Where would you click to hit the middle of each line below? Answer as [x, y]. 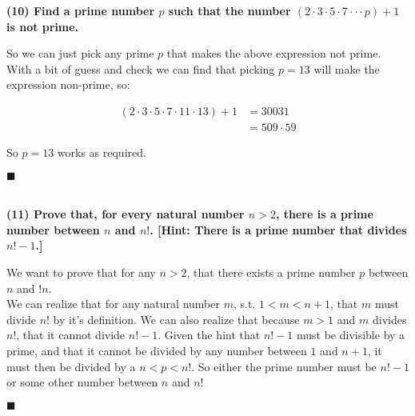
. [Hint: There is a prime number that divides [278, 229]
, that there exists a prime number [271, 272]
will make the [347, 68]
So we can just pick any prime [80, 53]
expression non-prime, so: [68, 84]
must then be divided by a [71, 366]
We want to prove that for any [81, 272]
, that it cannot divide [71, 335]
